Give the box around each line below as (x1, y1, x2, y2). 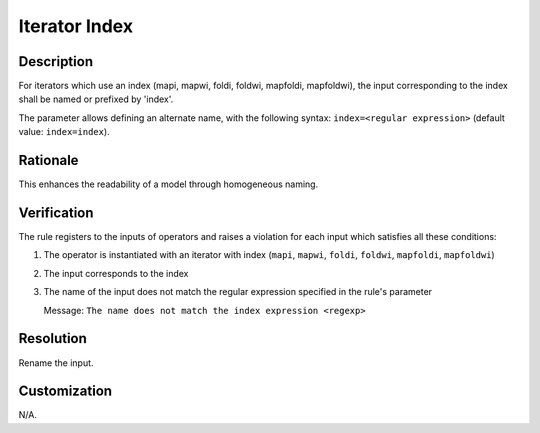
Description (18, 53, 94, 70)
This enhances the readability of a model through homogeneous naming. (18, 178, 319, 190)
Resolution (18, 330, 87, 347)
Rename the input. (18, 356, 94, 369)
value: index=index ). (18, 126, 110, 138)
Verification (18, 204, 94, 221)
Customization (18, 383, 113, 400)
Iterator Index (18, 15, 134, 37)
